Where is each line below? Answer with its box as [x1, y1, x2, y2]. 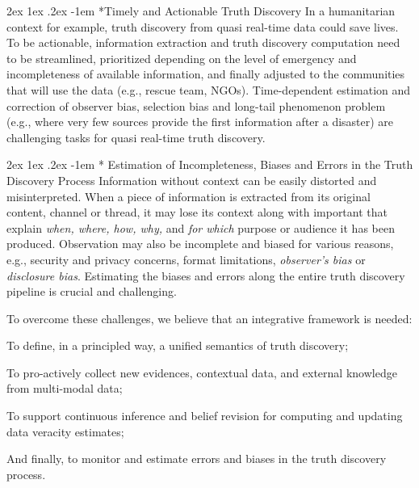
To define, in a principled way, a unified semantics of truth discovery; [6, 337, 349, 354]
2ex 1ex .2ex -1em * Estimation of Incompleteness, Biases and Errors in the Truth [6, 156, 413, 173]
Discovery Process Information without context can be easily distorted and [6, 171, 377, 188]
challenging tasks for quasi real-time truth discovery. [6, 128, 266, 145]
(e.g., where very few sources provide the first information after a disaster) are [6, 113, 394, 130]
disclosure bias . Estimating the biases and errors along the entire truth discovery [6, 267, 405, 284]
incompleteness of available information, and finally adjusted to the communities [6, 65, 405, 82]
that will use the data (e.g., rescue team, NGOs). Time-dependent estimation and [6, 81, 411, 98]
